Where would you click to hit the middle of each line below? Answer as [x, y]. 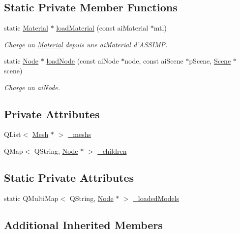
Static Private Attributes [69, 177]
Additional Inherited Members [83, 224]
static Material [26, 28]
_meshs [79, 134]
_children [112, 150]
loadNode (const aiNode [83, 61]
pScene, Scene [210, 61]
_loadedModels [156, 198]
